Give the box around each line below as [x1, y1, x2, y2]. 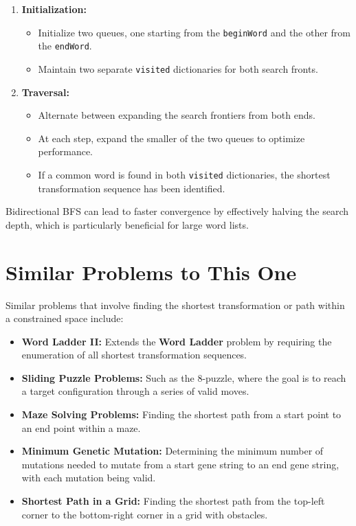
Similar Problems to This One [5, 258, 297, 286]
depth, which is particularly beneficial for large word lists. [5, 217, 249, 231]
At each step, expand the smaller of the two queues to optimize [38, 130, 305, 145]
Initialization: [21, 2, 87, 16]
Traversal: [21, 84, 69, 99]
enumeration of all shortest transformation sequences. [21, 347, 247, 362]
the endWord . [38, 38, 92, 53]
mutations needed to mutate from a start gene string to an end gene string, [21, 457, 340, 471]
